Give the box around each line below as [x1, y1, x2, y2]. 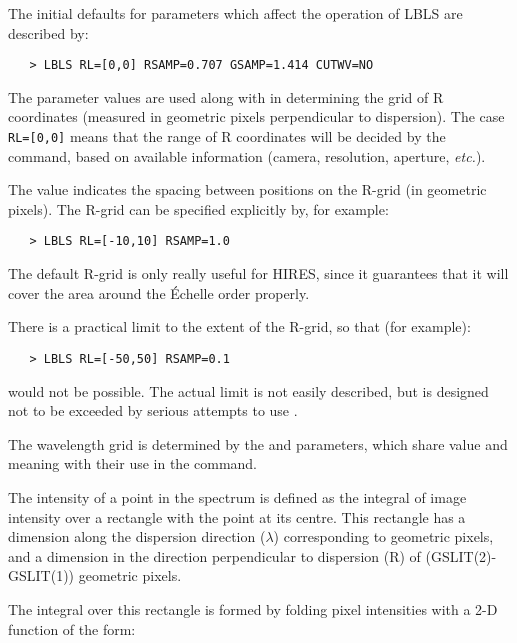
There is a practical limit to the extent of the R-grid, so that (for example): [8, 316, 471, 337]
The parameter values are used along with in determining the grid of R [8, 86, 444, 107]
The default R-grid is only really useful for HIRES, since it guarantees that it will [8, 263, 509, 284]
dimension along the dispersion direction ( [8, 526, 266, 547]
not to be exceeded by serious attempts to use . [8, 400, 298, 421]
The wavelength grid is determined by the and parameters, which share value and [8, 433, 508, 454]
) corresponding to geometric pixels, [273, 526, 494, 547]
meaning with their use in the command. [8, 453, 258, 474]
